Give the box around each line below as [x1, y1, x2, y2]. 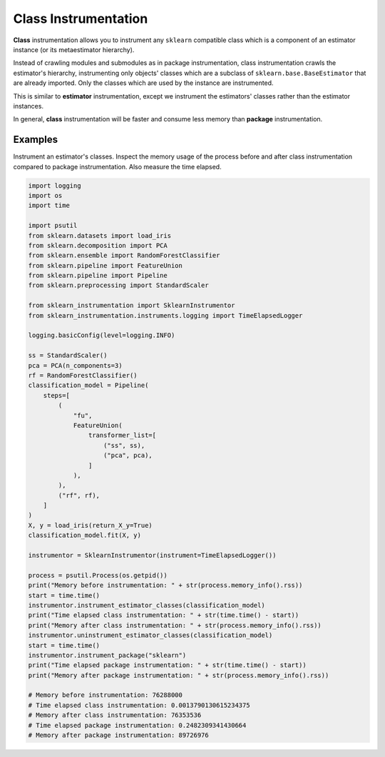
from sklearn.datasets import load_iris [28, 231, 171, 239]
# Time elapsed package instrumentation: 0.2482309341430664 [28, 721, 247, 729]
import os [28, 191, 63, 199]
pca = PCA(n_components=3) [28, 361, 123, 369]
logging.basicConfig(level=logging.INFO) [28, 331, 175, 339]
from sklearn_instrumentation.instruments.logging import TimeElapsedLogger [28, 311, 303, 319]
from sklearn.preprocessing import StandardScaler [28, 281, 210, 289]
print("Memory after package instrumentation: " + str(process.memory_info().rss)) [28, 671, 329, 679]
